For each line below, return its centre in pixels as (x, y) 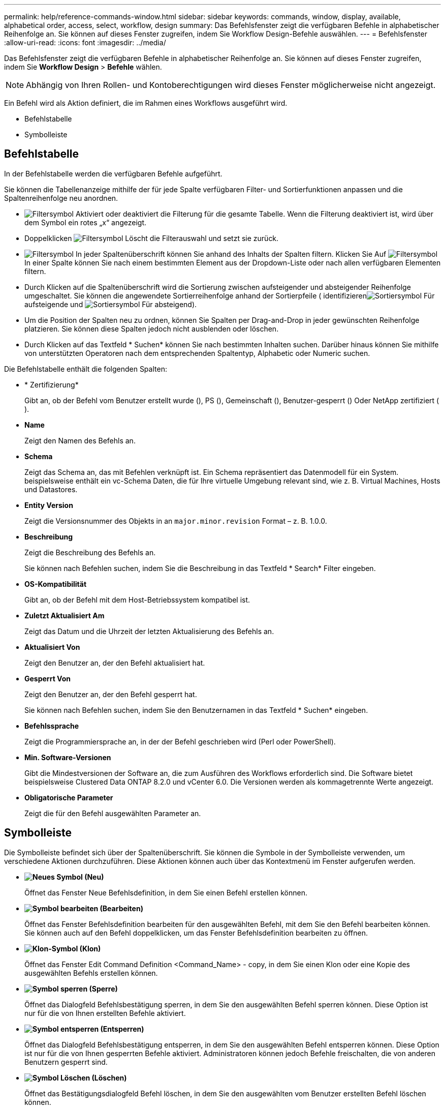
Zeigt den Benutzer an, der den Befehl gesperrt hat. (111, 694)
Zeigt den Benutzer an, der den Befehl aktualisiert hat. (115, 663)
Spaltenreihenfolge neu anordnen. (61, 198)
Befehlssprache (52, 726)
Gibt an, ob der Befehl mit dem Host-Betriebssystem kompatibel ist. (137, 600)
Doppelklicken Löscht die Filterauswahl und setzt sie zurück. (152, 238)
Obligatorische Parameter (69, 797)
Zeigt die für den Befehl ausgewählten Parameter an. (113, 813)
